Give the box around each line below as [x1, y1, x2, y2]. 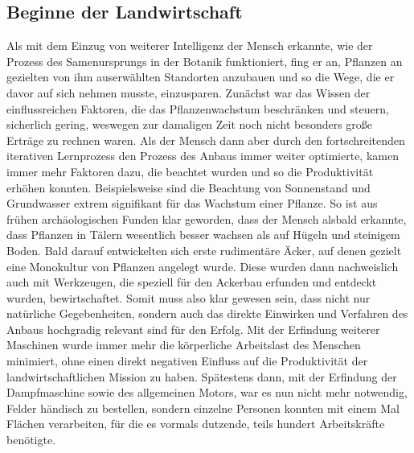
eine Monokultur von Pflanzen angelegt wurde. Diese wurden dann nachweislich [6, 257, 399, 274]
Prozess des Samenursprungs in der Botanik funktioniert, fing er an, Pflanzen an [6, 52, 403, 69]
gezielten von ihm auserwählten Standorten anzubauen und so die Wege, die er [6, 68, 395, 85]
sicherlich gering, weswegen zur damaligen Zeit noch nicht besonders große [6, 116, 373, 133]
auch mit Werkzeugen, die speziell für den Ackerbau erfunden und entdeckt [6, 274, 377, 290]
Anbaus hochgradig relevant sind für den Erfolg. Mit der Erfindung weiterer [6, 320, 380, 337]
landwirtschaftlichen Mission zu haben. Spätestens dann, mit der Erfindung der [6, 368, 397, 385]
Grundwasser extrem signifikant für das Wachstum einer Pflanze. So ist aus [6, 195, 378, 212]
